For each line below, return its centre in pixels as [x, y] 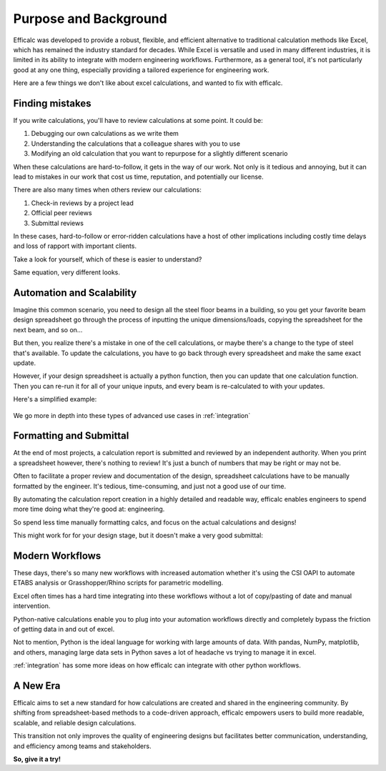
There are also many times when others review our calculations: [107, 190]
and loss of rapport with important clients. [75, 246]
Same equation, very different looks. [67, 272]
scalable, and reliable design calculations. [75, 722]
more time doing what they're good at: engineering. [89, 509]
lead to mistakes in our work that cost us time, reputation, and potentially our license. [138, 176]
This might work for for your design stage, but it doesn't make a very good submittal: [138, 535]
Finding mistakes [52, 103]
